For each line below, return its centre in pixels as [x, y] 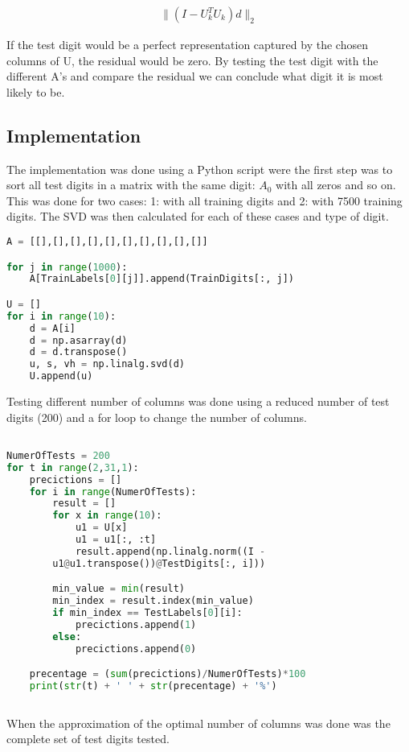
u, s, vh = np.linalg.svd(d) [107, 364]
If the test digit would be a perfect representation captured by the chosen [187, 45]
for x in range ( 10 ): [107, 516]
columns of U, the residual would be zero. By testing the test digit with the [192, 60]
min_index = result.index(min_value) [153, 601]
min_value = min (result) [119, 589]
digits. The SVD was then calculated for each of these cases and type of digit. [198, 216]
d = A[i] [52, 328]
